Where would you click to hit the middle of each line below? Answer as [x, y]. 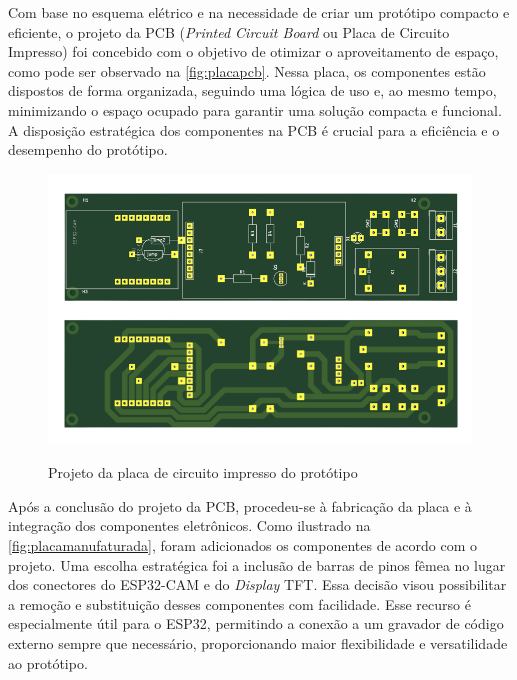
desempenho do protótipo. [88, 149]
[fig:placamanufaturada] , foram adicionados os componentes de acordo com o [242, 545]
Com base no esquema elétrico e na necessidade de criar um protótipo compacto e [259, 12]
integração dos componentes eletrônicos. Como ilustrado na [189, 525]
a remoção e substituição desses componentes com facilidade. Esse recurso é [239, 603]
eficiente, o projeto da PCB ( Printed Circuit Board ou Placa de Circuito [229, 31]
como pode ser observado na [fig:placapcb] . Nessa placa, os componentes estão [247, 70]
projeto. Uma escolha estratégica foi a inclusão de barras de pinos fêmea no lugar [257, 564]
